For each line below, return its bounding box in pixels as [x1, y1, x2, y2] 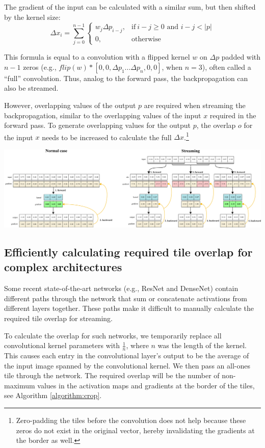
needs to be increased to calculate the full [42, 131, 172, 142]
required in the [209, 110, 256, 120]
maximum [4, 380, 35, 390]
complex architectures [4, 259, 122, 275]
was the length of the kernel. [157, 340, 247, 351]
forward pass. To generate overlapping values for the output [4, 120, 191, 130]
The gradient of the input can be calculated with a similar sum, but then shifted [4, 2, 256, 12]
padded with [221, 51, 261, 62]
